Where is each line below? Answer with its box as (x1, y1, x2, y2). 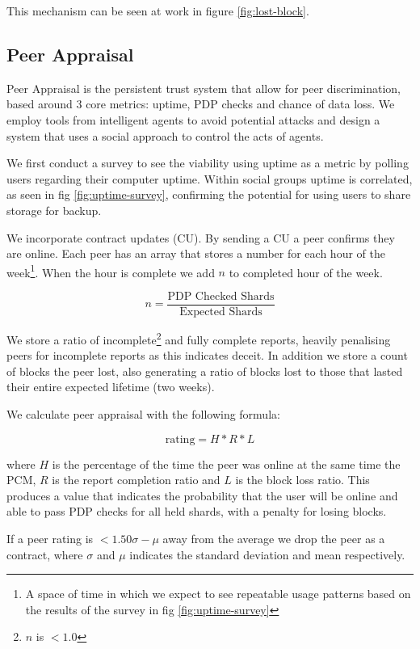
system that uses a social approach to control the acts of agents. (6, 127, 324, 144)
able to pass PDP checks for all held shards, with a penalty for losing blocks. (6, 503, 387, 520)
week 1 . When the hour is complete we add (6, 261, 215, 280)
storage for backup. (6, 201, 102, 218)
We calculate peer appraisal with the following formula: (6, 406, 280, 423)
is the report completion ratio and (52, 471, 220, 488)
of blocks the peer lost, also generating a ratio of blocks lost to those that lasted (6, 362, 403, 379)
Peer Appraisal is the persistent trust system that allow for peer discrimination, (6, 79, 401, 96)
